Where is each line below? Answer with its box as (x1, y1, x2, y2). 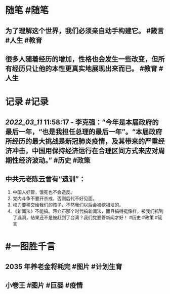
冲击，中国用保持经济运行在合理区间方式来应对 (12, 146, 158, 155)
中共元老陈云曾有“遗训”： (5, 175, 86, 183)
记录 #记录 (5, 96, 49, 108)
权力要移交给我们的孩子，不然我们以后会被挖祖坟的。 (12, 202, 124, 208)
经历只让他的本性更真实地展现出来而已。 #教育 (12, 64, 158, 73)
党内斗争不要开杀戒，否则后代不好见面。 (12, 195, 97, 202)
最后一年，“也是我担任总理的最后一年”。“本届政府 (5, 127, 162, 136)
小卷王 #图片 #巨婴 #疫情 (5, 281, 83, 290)
